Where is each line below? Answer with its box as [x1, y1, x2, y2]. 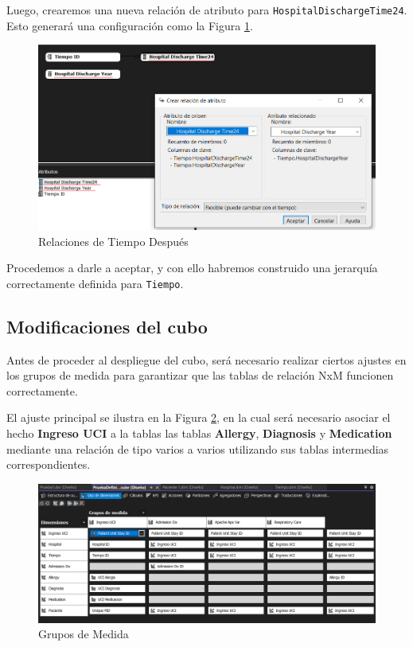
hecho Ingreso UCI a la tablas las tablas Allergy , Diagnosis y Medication [6, 425, 392, 442]
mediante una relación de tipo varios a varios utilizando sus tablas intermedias [6, 440, 389, 457]
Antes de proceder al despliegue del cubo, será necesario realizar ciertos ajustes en [6, 351, 407, 368]
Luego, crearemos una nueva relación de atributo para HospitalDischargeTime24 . [6, 2, 407, 18]
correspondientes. [6, 456, 91, 473]
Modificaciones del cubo [6, 314, 208, 338]
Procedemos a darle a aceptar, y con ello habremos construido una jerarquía [6, 259, 378, 276]
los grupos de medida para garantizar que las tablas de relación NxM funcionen [6, 367, 394, 384]
